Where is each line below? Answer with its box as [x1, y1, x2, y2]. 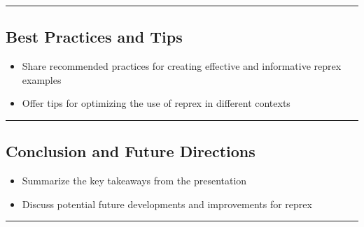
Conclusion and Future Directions [6, 140, 255, 162]
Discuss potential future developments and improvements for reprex [22, 196, 312, 211]
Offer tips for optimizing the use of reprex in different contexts [22, 96, 290, 110]
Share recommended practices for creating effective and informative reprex [22, 59, 342, 73]
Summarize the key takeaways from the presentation [22, 173, 247, 188]
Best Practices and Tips [6, 26, 183, 47]
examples [22, 72, 62, 87]
